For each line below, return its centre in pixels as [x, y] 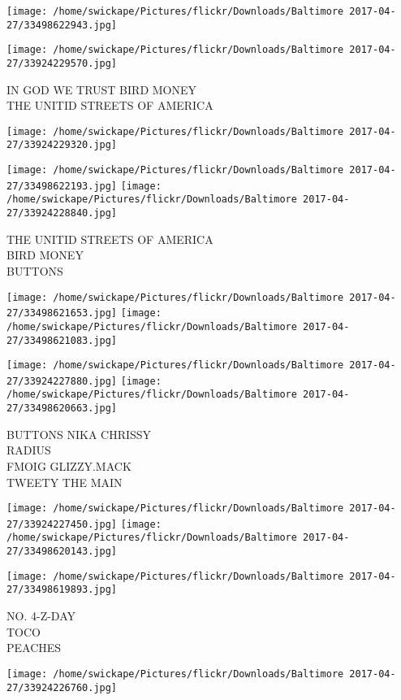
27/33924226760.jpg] [62, 687]
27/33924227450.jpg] [62, 524]
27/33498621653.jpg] [62, 313]
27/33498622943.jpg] [62, 25]
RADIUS [29, 450]
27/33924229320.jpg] [62, 145]
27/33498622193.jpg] [62, 186]
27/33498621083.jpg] [62, 340]
